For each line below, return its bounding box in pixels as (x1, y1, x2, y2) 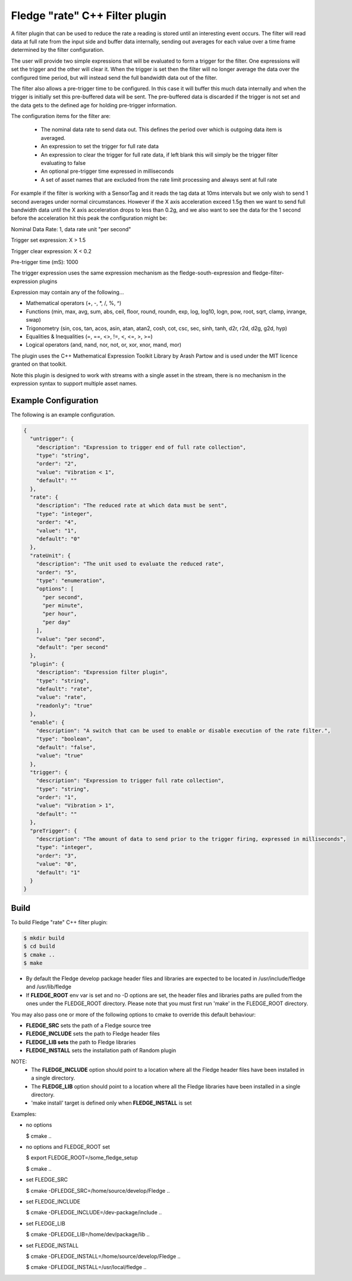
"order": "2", (36, 461, 77, 467)
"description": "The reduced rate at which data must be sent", (36, 502, 228, 509)
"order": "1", (36, 794, 77, 801)
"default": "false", (36, 744, 96, 751)
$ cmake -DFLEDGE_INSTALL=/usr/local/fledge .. (26, 1264, 147, 1271)
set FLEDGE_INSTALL (26, 1242, 79, 1249)
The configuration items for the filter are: (11, 113, 111, 120)
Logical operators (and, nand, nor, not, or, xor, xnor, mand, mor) (26, 341, 181, 349)
